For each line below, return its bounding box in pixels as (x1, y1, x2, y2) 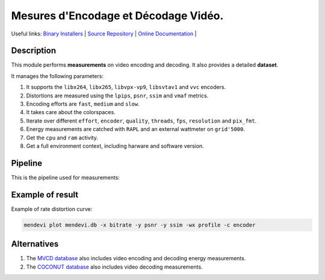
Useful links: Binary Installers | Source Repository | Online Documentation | (11, 30, 197, 37)
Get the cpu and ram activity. (26, 134, 99, 141)
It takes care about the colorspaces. (26, 109, 116, 116)
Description (11, 46, 57, 56)
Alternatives (11, 239, 59, 249)
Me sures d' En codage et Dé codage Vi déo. (11, 9, 224, 22)
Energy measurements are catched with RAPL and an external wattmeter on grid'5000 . (26, 126, 245, 133)
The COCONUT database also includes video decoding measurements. (26, 263, 203, 270)
